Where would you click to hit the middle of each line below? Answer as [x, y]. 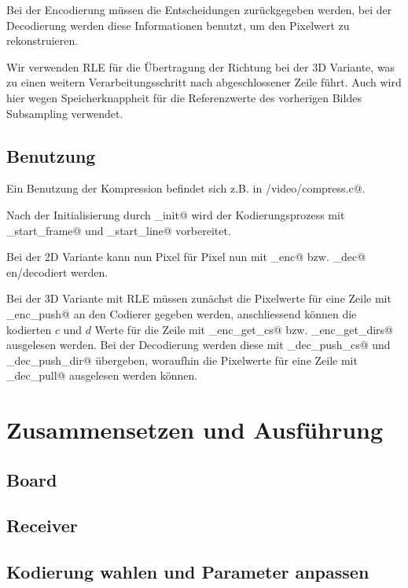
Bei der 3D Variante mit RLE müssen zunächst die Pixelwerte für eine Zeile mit [199, 298]
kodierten [29, 329]
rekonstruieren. [42, 40]
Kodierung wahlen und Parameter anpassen [188, 572]
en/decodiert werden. [57, 272]
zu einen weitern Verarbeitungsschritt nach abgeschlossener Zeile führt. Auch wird [204, 82]
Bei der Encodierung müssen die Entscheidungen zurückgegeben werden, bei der [199, 9]
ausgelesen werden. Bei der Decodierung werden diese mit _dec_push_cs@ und [198, 345]
